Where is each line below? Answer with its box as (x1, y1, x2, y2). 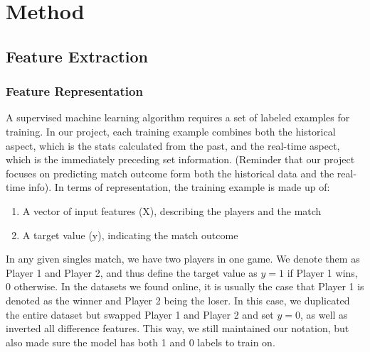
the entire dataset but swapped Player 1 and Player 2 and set (6, 307, 274, 321)
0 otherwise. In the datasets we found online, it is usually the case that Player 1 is (6, 279, 364, 294)
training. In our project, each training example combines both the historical (6, 123, 336, 138)
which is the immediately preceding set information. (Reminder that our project (6, 152, 355, 167)
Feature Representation (6, 82, 143, 100)
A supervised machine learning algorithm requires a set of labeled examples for (6, 110, 350, 125)
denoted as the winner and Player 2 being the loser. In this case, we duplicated (6, 292, 350, 307)
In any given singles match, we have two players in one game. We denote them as (6, 251, 360, 266)
